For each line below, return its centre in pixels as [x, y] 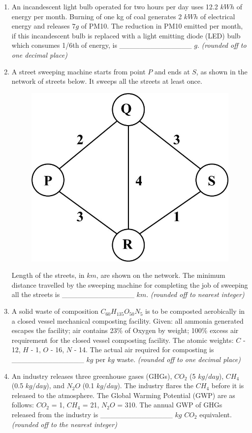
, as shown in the [222, 71]
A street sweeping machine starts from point [79, 71]
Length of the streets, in [48, 275]
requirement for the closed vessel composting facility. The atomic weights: [123, 340]
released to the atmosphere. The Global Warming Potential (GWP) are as [123, 395]
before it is [228, 385]
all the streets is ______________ [73, 294]
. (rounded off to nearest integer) [195, 294]
